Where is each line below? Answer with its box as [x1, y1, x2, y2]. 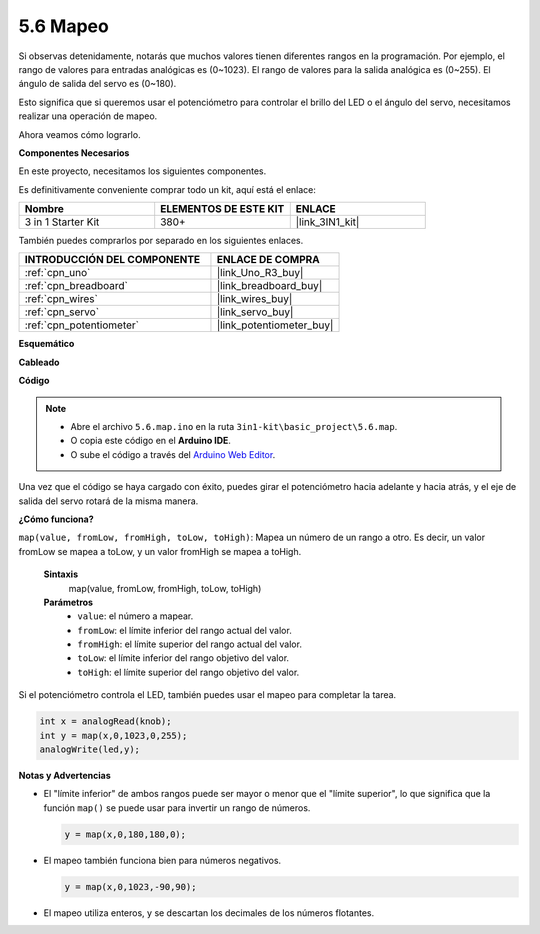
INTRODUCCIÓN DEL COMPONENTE [24, 253, 201, 267]
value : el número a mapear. [77, 610, 194, 622]
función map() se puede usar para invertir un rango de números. [43, 801, 311, 814]
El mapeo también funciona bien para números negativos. [43, 854, 282, 866]
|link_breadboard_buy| [216, 279, 323, 293]
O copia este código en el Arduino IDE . [70, 435, 232, 447]
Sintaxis [43, 568, 79, 580]
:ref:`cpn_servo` [24, 305, 100, 319]
